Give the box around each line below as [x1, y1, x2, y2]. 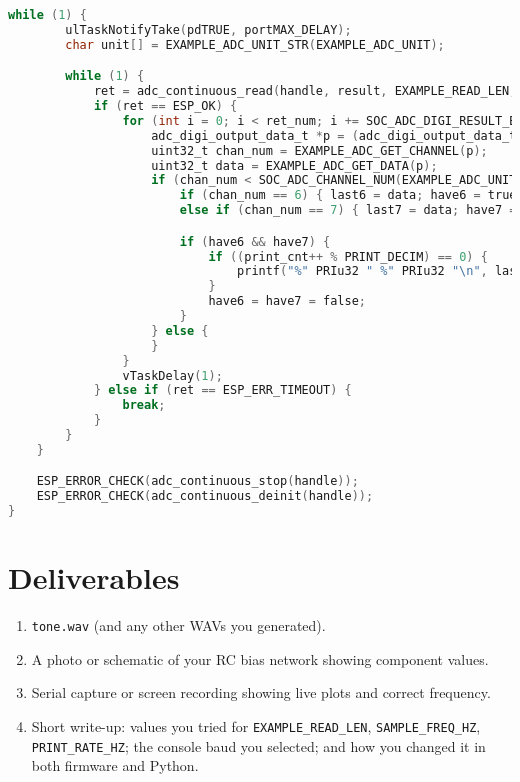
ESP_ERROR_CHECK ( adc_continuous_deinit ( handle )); [36, 489, 374, 504]
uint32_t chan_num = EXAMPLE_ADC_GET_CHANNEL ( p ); [151, 143, 488, 158]
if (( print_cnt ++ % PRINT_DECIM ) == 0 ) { [208, 249, 488, 264]
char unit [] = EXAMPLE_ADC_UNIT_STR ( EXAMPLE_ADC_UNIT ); [65, 37, 445, 52]
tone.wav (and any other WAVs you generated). [31, 615, 326, 636]
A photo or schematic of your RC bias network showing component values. [31, 648, 489, 669]
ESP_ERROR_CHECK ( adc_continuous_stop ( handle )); [36, 474, 359, 489]
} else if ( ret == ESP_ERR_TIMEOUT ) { [93, 383, 352, 398]
